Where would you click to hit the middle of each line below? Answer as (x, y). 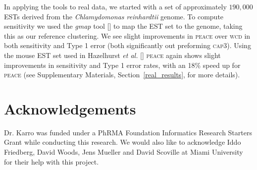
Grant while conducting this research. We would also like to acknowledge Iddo (123, 142)
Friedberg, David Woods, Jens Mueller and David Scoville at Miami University (124, 152)
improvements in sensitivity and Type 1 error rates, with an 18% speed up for (122, 65)
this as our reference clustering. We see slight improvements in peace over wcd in (127, 35)
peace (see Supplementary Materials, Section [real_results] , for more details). (122, 75)
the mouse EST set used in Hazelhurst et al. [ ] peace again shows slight (112, 55)
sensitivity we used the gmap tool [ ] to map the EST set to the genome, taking (123, 26)
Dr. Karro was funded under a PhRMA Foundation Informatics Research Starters (128, 132)
